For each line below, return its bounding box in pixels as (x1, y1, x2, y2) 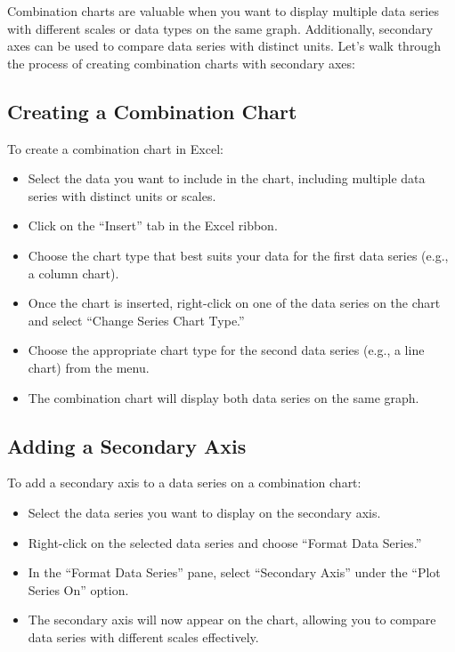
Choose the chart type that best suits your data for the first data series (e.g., (28, 246, 449, 264)
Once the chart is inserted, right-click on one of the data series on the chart (28, 294, 441, 312)
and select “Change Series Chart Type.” (28, 310, 245, 329)
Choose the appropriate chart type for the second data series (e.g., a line (28, 341, 425, 359)
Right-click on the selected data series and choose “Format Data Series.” (28, 533, 422, 551)
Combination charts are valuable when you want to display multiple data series (7, 2, 439, 20)
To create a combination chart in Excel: (7, 139, 223, 157)
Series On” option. (28, 580, 129, 599)
